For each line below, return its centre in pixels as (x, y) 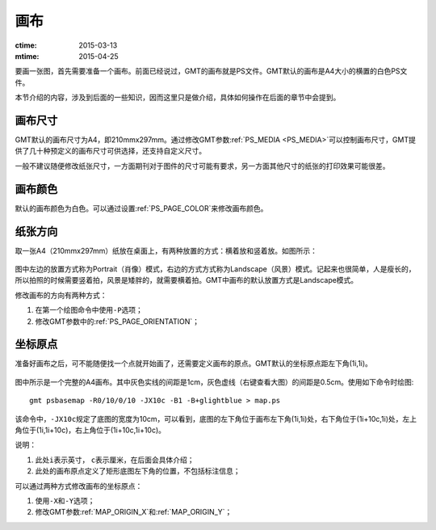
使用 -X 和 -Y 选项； (65, 500)
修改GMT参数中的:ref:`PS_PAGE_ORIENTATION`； (117, 321)
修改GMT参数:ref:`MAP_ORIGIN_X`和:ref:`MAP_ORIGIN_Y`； (134, 512)
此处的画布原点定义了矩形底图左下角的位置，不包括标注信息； (138, 471)
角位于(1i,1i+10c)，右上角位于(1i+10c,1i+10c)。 (90, 430)
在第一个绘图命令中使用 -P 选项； (89, 310)
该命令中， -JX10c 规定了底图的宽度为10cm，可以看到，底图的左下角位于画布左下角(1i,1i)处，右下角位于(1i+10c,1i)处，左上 (216, 419)
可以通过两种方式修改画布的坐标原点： (79, 486)
